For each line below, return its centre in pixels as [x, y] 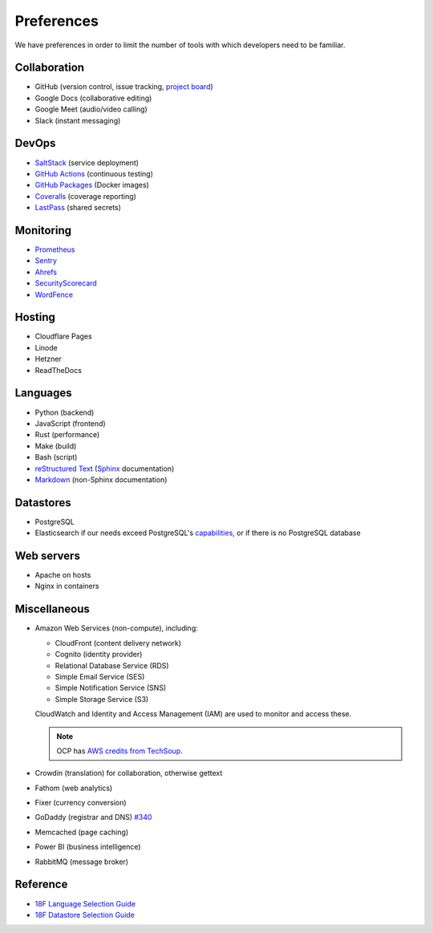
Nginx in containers [67, 586]
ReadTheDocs [58, 370]
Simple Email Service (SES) [100, 676]
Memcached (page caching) [82, 832]
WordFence [54, 294]
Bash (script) [56, 457]
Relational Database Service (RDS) [112, 665]
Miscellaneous [52, 609]
